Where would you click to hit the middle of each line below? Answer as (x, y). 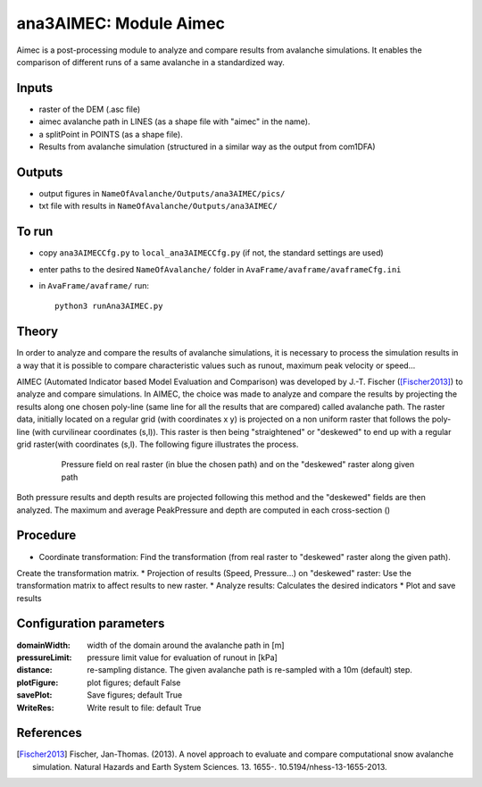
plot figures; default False (134, 682)
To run (35, 232)
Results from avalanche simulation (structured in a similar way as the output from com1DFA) (207, 147)
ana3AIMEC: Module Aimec (121, 23)
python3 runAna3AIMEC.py (109, 306)
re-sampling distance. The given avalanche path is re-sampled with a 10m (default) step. (249, 670)
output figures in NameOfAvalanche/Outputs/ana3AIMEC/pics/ (162, 193)
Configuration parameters (91, 624)
